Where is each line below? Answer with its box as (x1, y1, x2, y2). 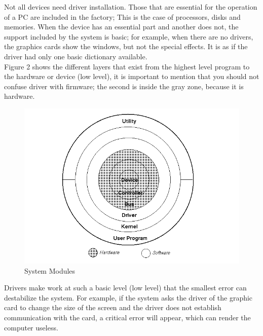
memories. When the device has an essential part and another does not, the (4, 21, 239, 32)
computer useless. (4, 322, 58, 332)
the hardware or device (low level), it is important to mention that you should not (4, 71, 259, 82)
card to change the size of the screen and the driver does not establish (4, 302, 221, 313)
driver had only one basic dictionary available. (4, 51, 147, 61)
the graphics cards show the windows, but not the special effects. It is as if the (4, 41, 248, 52)
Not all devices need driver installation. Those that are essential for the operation (4, 2, 257, 12)
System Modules (24, 265, 76, 276)
